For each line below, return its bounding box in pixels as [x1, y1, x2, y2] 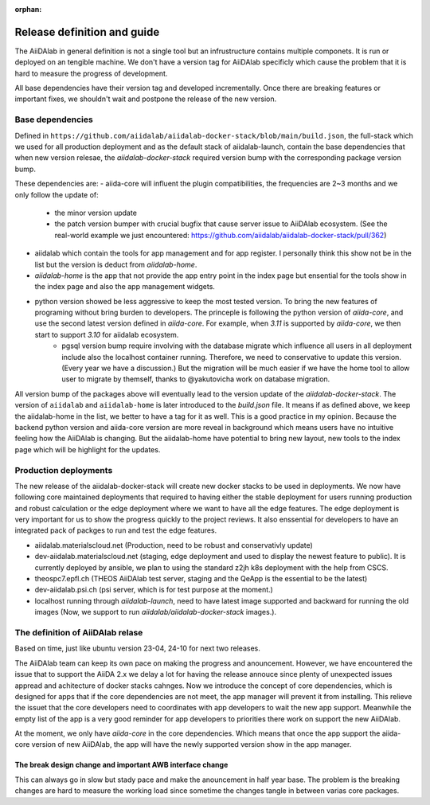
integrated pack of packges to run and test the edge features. [14, 526, 217, 535]
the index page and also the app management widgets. [34, 282, 215, 291]
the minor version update [54, 208, 137, 217]
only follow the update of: [14, 190, 99, 199]
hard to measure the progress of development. [14, 68, 168, 78]
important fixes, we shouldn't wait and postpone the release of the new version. [14, 94, 277, 104]
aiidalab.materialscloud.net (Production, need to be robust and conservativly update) [34, 540, 314, 549]
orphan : [14, 5, 42, 14]
